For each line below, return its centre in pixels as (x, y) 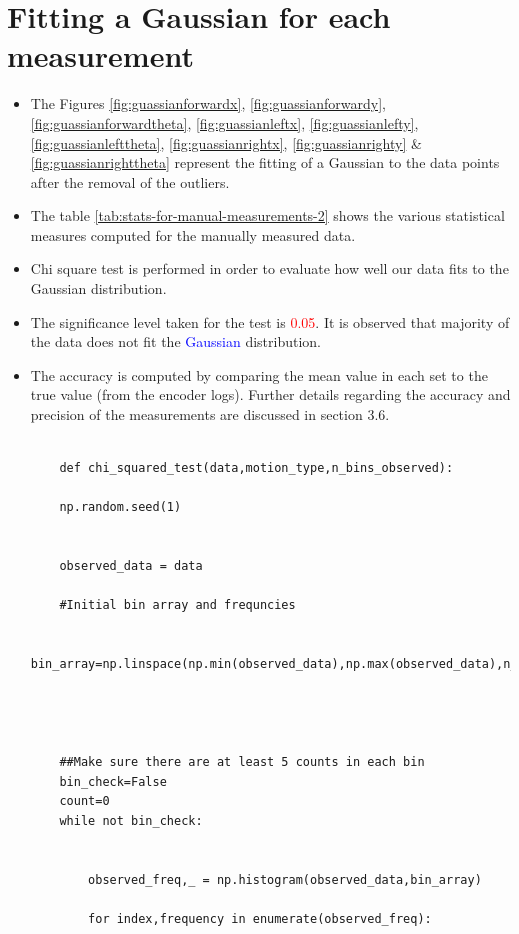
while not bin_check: (131, 820)
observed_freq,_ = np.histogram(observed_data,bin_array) (285, 879)
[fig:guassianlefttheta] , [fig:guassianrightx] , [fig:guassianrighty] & (226, 142)
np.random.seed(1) (120, 507)
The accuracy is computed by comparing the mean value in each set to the (259, 374)
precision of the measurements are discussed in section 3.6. (210, 414)
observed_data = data (131, 566)
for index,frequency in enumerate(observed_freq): (260, 918)
